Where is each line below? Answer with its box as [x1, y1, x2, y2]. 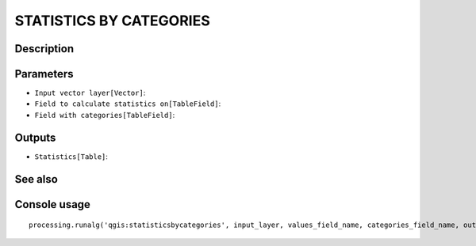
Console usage [14, 198, 91, 211]
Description [14, 42, 75, 55]
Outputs [14, 131, 56, 144]
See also [14, 172, 59, 186]
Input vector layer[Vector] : [34, 88, 146, 98]
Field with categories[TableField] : [34, 110, 175, 119]
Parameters [14, 67, 74, 81]
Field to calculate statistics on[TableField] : [34, 99, 221, 108]
